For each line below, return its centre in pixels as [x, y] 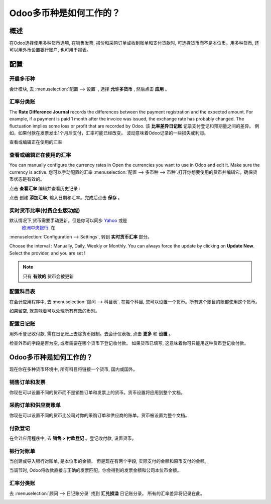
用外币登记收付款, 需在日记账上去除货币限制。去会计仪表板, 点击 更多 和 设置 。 [91, 334]
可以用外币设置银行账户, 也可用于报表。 [50, 50]
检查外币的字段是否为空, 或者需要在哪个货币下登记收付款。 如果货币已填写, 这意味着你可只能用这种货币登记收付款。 [129, 343]
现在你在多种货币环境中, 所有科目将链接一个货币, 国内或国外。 [73, 369]
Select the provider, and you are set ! [47, 253]
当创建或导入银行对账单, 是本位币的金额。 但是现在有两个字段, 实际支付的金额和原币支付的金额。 [109, 461]
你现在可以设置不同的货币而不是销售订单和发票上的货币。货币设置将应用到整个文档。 [97, 392]
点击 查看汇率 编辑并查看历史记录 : [45, 188]
